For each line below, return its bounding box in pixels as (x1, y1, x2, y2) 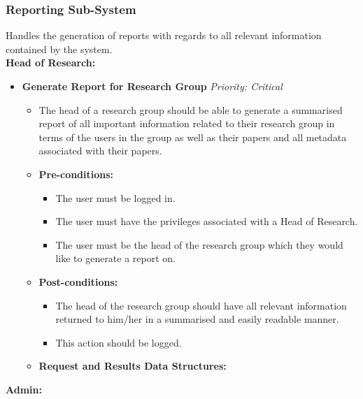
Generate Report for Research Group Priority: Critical (22, 79, 283, 93)
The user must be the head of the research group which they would (55, 237, 343, 252)
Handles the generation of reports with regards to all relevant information (6, 28, 322, 43)
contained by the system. (6, 41, 113, 56)
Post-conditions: (38, 274, 118, 289)
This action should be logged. (55, 335, 182, 349)
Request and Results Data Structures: (38, 358, 227, 373)
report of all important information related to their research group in (38, 116, 335, 131)
